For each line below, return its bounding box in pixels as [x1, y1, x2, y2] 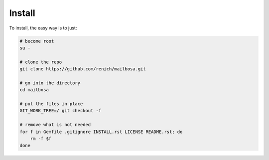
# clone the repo [19, 59, 62, 65]
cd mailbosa [19, 87, 49, 93]
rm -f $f [30, 136, 52, 142]
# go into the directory [19, 80, 81, 86]
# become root [19, 38, 54, 44]
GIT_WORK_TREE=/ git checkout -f [19, 108, 102, 114]
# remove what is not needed [19, 122, 91, 128]
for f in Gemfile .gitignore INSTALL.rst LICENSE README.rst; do [19, 129, 183, 135]
